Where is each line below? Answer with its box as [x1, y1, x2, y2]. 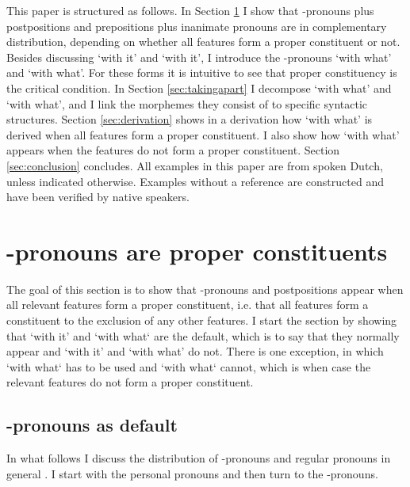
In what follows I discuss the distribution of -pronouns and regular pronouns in [6, 450, 391, 466]
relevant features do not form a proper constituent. [6, 374, 254, 390]
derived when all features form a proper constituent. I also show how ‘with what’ [6, 126, 400, 143]
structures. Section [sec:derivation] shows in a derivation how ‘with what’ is [6, 111, 373, 127]
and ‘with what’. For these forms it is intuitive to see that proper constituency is [6, 64, 397, 81]
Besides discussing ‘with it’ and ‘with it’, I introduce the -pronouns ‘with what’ [6, 48, 392, 65]
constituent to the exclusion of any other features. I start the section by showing [6, 312, 397, 329]
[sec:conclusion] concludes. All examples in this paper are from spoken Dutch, [6, 157, 383, 173]
